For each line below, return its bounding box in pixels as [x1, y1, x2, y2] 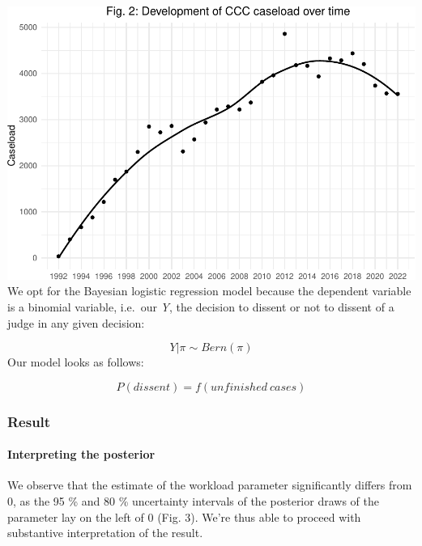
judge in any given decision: [7, 314, 145, 331]
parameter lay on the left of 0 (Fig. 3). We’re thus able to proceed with [7, 508, 361, 525]
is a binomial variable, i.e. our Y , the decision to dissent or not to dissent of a [7, 298, 394, 315]
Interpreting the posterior [7, 446, 156, 463]
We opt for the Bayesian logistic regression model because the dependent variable [7, 282, 411, 299]
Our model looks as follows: [7, 353, 144, 370]
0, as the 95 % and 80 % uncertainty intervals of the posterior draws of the [7, 492, 379, 509]
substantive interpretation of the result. [7, 524, 203, 541]
